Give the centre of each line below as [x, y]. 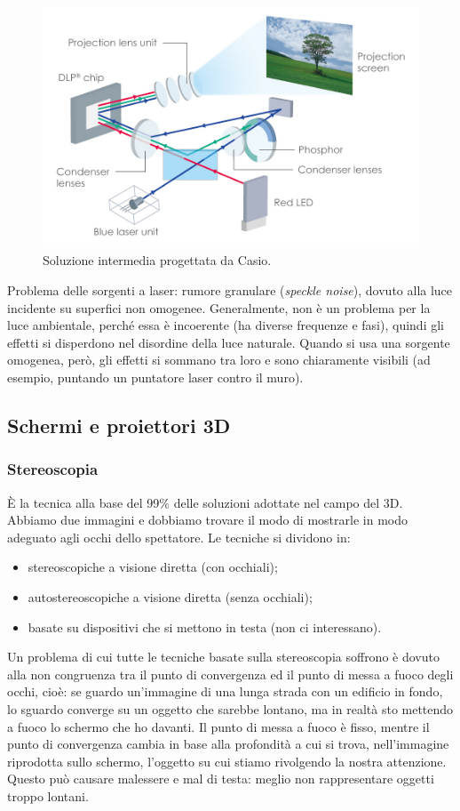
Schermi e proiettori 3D [119, 425]
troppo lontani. [48, 795]
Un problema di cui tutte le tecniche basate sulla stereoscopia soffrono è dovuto [223, 657]
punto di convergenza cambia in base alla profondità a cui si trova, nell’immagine [228, 744]
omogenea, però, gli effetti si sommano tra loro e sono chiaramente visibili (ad [219, 360]
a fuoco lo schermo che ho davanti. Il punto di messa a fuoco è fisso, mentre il [218, 726]
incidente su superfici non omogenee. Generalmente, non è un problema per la [219, 307]
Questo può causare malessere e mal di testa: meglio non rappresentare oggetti [221, 779]
